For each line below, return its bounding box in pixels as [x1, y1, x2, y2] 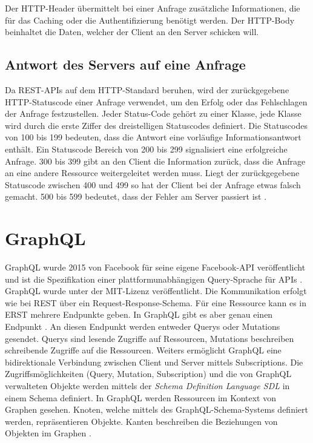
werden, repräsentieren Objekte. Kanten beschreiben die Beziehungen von [5, 415, 278, 427]
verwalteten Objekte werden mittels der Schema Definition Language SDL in [5, 379, 290, 392]
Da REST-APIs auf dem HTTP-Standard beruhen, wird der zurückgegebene [5, 83, 289, 96]
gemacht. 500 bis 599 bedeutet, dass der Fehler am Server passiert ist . [5, 190, 267, 203]
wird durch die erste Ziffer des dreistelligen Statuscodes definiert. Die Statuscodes [5, 119, 308, 131]
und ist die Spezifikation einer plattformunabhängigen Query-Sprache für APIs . [5, 272, 303, 285]
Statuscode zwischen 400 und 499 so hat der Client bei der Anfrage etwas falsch [5, 178, 301, 191]
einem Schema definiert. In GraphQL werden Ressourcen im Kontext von [5, 391, 276, 404]
